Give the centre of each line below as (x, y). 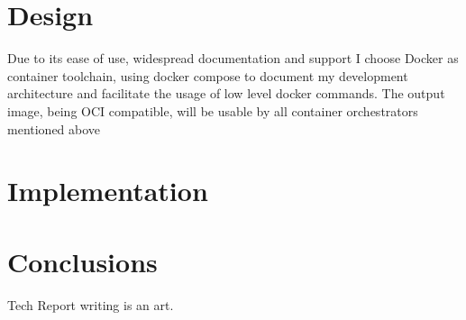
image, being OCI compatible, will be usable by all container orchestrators (213, 110)
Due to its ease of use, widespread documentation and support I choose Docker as (233, 58)
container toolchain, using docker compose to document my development (208, 75)
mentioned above (54, 128)
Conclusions (82, 261)
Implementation (108, 191)
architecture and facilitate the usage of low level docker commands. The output (226, 93)
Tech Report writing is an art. (91, 304)
